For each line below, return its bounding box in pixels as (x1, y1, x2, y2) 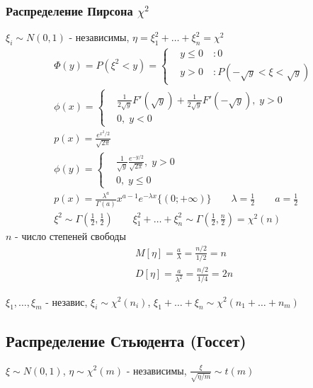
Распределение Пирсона (6, 1, 133, 19)
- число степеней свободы (15, 228, 126, 243)
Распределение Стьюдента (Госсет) (6, 329, 246, 351)
